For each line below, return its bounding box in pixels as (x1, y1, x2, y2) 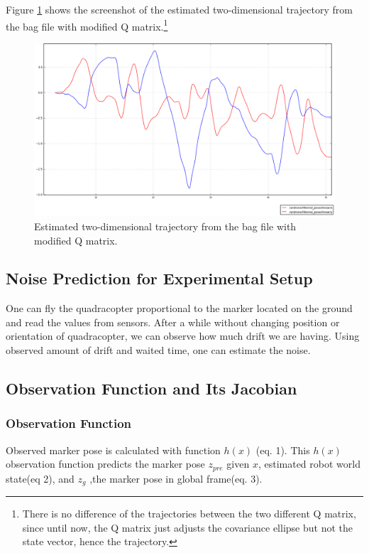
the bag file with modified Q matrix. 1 (6, 16, 168, 33)
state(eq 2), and (6, 471, 75, 485)
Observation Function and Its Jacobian (6, 377, 297, 399)
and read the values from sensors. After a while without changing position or (6, 314, 340, 329)
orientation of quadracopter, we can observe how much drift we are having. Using (6, 328, 360, 343)
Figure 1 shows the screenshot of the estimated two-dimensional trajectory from (6, 2, 353, 16)
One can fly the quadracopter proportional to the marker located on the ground (6, 301, 353, 316)
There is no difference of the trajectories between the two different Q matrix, (22, 506, 356, 521)
